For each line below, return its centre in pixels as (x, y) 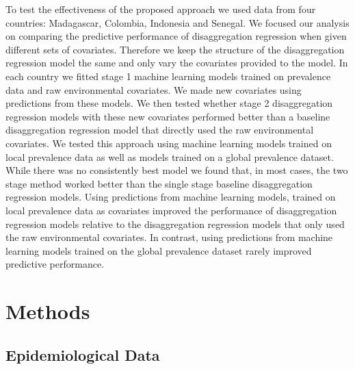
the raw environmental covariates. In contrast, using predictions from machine (169, 237)
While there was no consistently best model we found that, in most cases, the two (177, 170)
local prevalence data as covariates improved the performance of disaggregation (171, 210)
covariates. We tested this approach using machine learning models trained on (169, 143)
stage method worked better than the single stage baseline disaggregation (159, 183)
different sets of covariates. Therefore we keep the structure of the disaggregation (175, 49)
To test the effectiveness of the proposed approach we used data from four (161, 9)
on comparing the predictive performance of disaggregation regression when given (176, 36)
